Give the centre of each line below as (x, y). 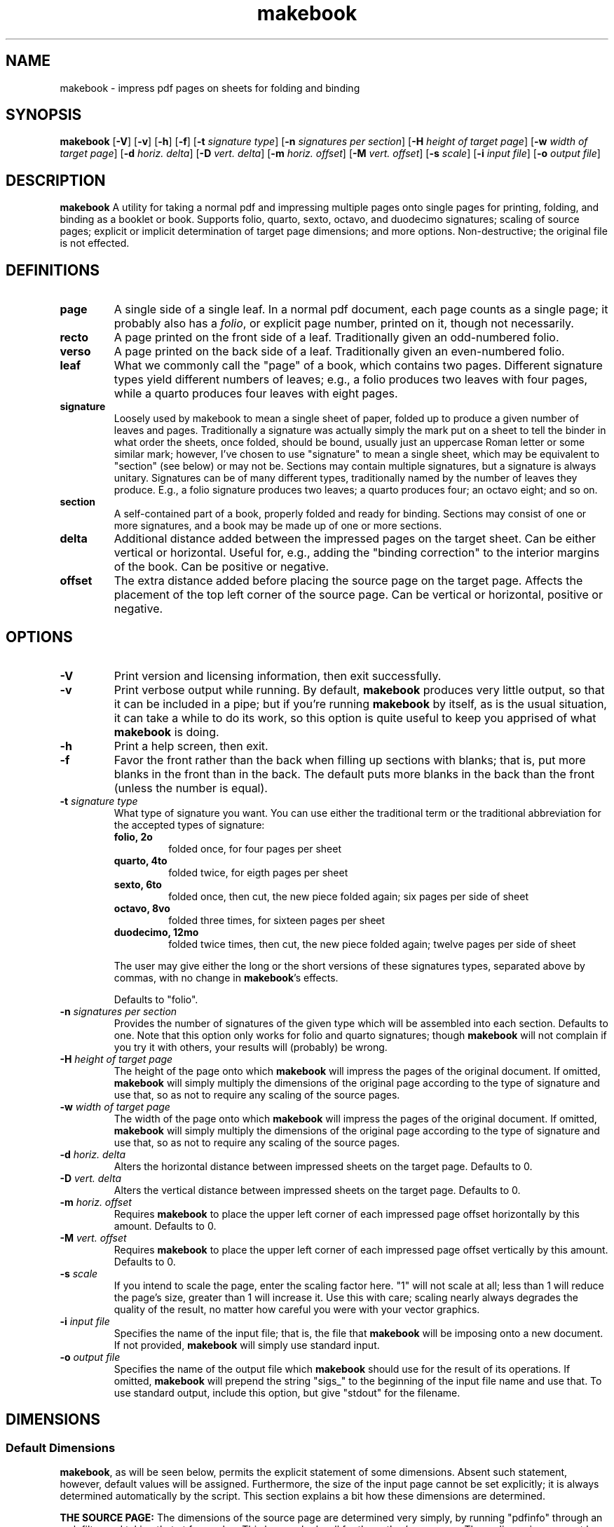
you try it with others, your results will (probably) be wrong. (251, 1047)
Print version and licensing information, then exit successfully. (278, 676)
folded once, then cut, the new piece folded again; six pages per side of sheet (349, 896)
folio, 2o (133, 836)
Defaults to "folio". (156, 999)
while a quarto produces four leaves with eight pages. (256, 394)
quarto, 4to (141, 860)
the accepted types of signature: (189, 824)
